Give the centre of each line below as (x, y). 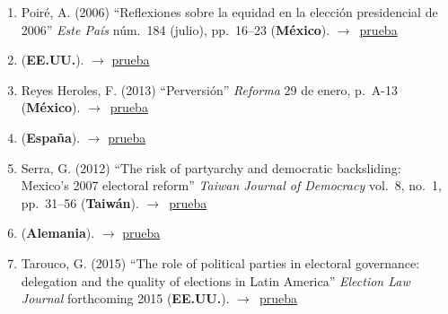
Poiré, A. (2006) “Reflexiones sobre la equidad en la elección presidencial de (229, 12)
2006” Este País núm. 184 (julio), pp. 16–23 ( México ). (176, 29)
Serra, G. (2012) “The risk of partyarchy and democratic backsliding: (211, 167)
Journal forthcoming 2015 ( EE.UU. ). (125, 298)
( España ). (51, 137)
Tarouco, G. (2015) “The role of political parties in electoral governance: (220, 262)
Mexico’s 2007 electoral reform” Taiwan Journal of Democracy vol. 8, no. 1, (231, 185)
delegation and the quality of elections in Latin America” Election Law (215, 280)
